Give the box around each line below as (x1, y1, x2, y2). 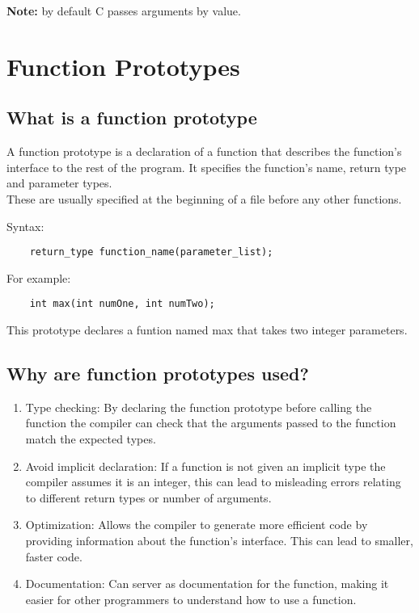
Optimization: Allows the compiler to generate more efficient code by (25, 516, 368, 533)
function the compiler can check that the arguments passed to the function (25, 414, 396, 431)
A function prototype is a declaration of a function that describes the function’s (6, 143, 402, 160)
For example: (6, 269, 71, 286)
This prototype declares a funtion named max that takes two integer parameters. (6, 321, 408, 338)
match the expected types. (25, 430, 156, 447)
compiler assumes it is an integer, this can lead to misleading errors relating (25, 473, 401, 490)
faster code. (25, 548, 83, 565)
